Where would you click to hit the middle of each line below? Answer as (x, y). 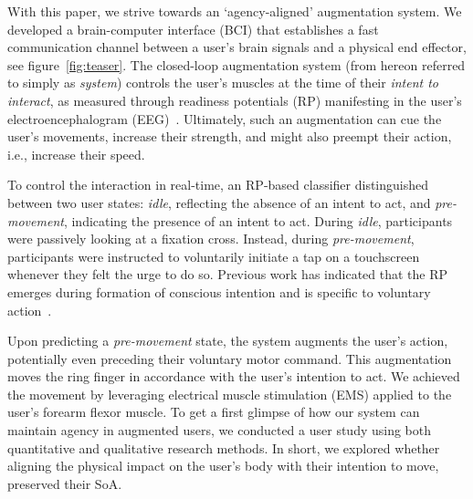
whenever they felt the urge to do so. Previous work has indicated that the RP (228, 274)
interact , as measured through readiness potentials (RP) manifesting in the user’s (235, 100)
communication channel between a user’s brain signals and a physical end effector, (237, 47)
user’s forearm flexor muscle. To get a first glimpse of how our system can (214, 412)
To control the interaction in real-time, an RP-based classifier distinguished (218, 185)
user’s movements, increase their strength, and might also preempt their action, (230, 136)
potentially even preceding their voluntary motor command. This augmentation (230, 358)
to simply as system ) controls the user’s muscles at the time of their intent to (223, 83)
